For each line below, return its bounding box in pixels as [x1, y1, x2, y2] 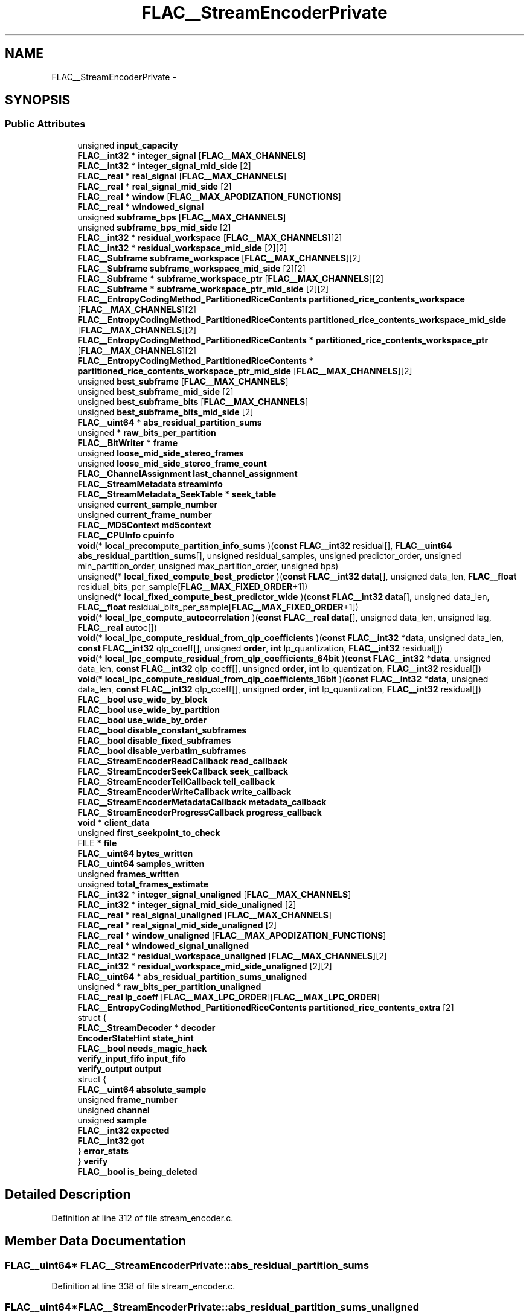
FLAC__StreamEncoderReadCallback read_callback [77, 755, 288, 766]
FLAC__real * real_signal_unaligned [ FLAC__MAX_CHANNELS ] [77, 909, 332, 920]
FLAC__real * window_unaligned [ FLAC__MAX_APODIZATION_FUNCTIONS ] [77, 930, 386, 941]
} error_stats [77, 1145, 129, 1156]
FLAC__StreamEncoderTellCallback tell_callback [77, 776, 275, 787]
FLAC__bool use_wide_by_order [77, 714, 207, 725]
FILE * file [77, 837, 117, 848]
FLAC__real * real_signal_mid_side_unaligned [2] [77, 919, 277, 930]
